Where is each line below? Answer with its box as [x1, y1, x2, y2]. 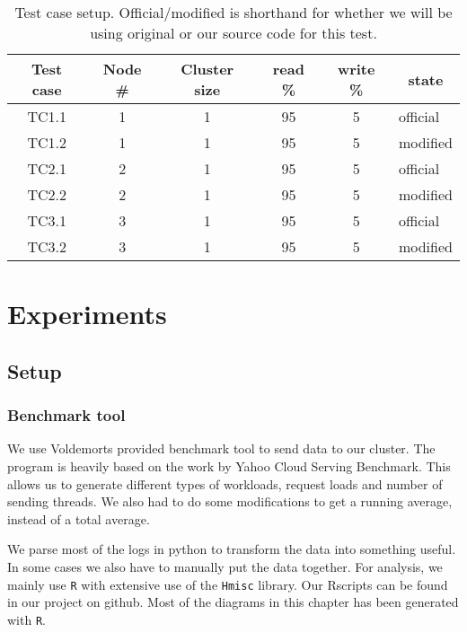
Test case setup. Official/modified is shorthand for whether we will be [14, 2, 453, 22]
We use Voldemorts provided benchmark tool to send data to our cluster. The [7, 439, 436, 458]
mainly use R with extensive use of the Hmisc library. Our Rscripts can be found [7, 575, 448, 593]
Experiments [7, 295, 167, 332]
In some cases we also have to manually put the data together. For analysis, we [7, 557, 443, 575]
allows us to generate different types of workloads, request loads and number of [7, 474, 443, 493]
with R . [7, 610, 46, 628]
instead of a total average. [7, 509, 150, 528]
